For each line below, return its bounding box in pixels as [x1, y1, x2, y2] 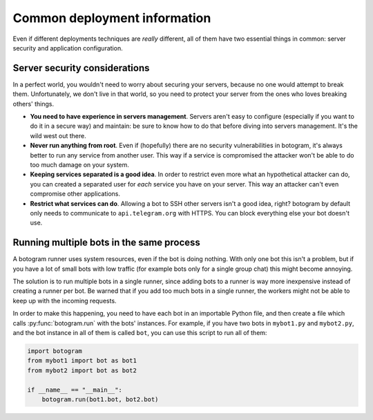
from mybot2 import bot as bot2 [27, 366, 137, 374]
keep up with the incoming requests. [12, 296, 117, 305]
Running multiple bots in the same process [12, 237, 200, 249]
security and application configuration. [12, 44, 124, 52]
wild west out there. [30, 131, 86, 140]
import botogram [27, 347, 83, 355]
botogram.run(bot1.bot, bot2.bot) [41, 395, 159, 403]
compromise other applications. [30, 190, 121, 198]
